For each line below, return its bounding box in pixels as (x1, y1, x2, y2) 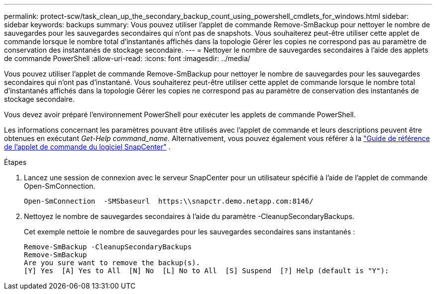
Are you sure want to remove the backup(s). (24, 259, 201, 267)
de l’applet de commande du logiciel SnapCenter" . (4, 143, 171, 151)
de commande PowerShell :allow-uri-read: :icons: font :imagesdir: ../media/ (4, 54, 250, 63)
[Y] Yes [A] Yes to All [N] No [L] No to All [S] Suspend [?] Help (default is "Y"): (24, 267, 389, 275)
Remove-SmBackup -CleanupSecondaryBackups (24, 243, 192, 251)
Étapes (4, 158, 27, 166)
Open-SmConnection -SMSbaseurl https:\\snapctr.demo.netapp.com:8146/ (24, 197, 314, 205)
